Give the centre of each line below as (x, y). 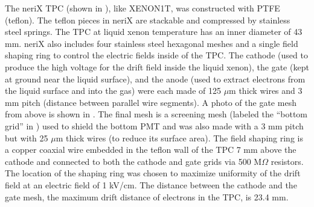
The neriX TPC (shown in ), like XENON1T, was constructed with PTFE (143, 8)
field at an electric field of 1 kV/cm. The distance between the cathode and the (151, 184)
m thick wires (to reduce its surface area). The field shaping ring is (179, 137)
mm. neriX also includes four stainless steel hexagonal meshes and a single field (152, 43)
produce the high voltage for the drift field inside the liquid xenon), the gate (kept (157, 66)
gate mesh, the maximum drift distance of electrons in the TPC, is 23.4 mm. (147, 196)
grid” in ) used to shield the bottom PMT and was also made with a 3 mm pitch (154, 125)
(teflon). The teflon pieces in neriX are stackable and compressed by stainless (148, 20)
